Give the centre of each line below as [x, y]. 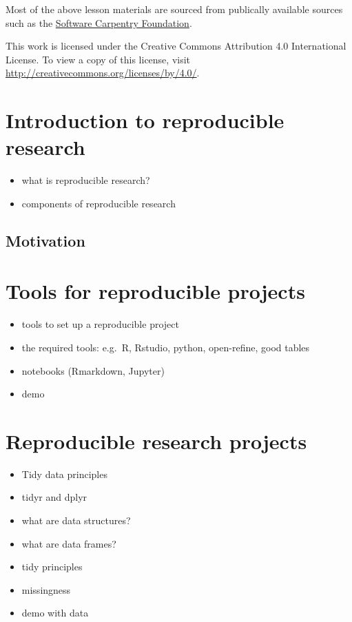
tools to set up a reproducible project [100, 324]
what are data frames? [69, 543]
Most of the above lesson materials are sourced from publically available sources [174, 9]
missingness [46, 589]
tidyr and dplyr [54, 497]
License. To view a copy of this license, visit [98, 59]
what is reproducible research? [86, 180]
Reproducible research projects [156, 440]
